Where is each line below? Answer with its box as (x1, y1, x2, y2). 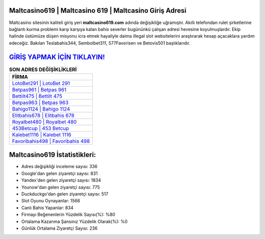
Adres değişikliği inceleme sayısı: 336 (21, 164, 98, 169)
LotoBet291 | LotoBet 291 (12, 80, 70, 87)
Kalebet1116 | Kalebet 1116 (12, 131, 72, 138)
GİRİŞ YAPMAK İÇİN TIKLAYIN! (9, 53, 105, 61)
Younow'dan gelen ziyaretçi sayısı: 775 (21, 184, 100, 190)
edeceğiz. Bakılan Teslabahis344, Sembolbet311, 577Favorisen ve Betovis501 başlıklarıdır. (9, 40, 191, 46)
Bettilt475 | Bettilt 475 (12, 93, 62, 99)
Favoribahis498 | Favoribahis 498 (12, 138, 90, 144)
